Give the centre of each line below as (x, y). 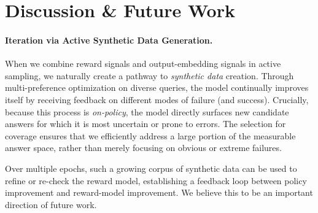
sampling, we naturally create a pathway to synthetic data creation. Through (149, 75)
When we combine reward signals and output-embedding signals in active (143, 64)
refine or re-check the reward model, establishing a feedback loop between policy (156, 180)
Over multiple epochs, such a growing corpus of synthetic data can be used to (151, 168)
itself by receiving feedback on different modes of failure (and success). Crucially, (157, 99)
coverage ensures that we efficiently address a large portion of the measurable (150, 135)
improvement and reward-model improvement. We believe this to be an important (159, 192)
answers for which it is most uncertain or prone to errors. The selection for (145, 124)
